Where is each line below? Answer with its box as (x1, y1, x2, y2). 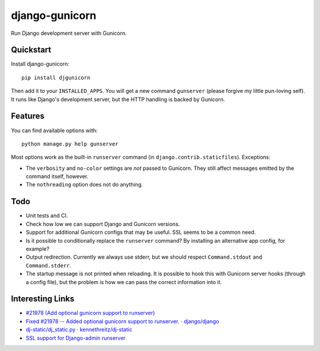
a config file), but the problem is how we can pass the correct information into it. (25, 278, 222, 285)
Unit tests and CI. (25, 212, 68, 219)
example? (25, 245, 50, 252)
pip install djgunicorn (21, 74, 91, 81)
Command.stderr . (25, 262, 72, 269)
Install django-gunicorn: (11, 60, 69, 67)
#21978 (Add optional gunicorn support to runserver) (25, 310, 155, 317)
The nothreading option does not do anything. (25, 181, 143, 188)
